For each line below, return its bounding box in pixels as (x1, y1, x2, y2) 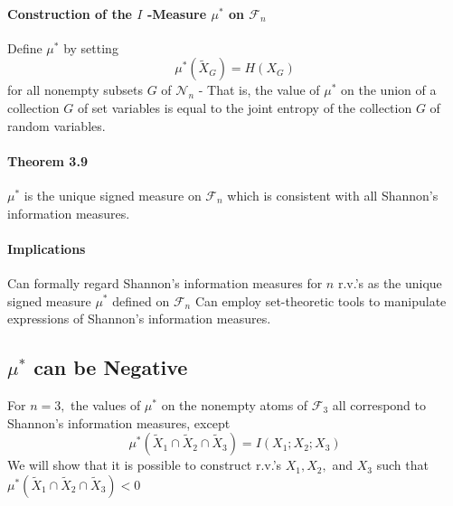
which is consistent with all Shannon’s (227, 185, 439, 204)
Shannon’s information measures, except (7, 413, 231, 432)
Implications (7, 239, 86, 258)
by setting (63, 38, 118, 57)
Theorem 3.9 (7, 151, 88, 170)
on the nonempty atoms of (161, 395, 308, 414)
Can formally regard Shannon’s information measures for (7, 273, 323, 292)
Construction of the (7, 4, 132, 23)
